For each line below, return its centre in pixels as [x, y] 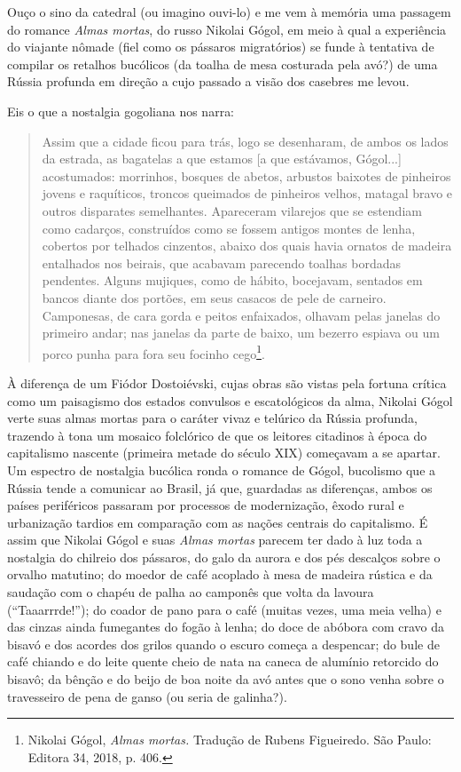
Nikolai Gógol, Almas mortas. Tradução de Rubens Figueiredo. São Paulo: [230, 740]
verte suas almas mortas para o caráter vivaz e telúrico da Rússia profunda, [212, 418]
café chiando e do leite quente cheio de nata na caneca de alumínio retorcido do [223, 661]
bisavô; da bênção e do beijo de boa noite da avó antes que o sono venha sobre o [226, 679]
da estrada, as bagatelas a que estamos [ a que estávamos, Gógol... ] [222, 159]
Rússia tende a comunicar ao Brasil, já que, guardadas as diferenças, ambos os [220, 487]
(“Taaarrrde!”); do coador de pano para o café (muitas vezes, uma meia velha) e [224, 609]
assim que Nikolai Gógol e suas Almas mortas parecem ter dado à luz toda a [215, 540]
